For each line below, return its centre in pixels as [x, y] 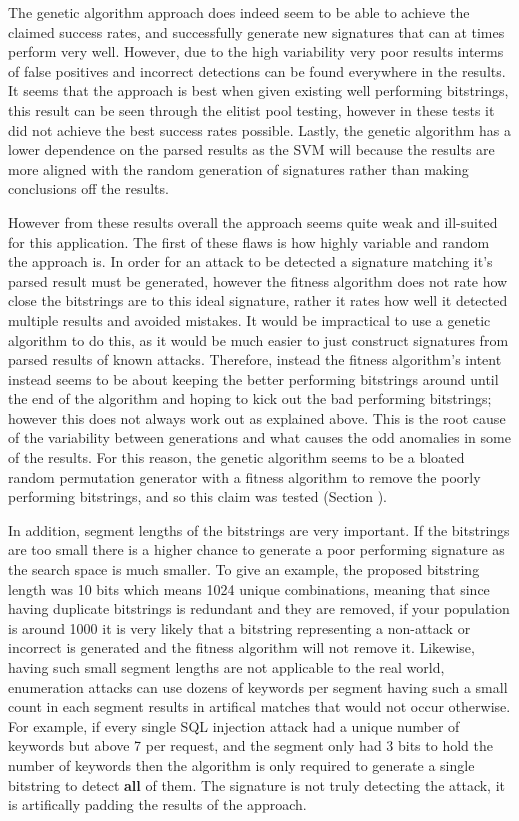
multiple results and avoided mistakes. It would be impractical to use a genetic [249, 319]
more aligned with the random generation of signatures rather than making [238, 168]
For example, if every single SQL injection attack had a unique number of [234, 725]
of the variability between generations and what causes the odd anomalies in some [259, 437]
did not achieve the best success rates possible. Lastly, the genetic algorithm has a [259, 129]
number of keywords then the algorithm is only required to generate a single [241, 764]
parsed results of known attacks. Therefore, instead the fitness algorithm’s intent [255, 359]
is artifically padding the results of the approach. [157, 804]
